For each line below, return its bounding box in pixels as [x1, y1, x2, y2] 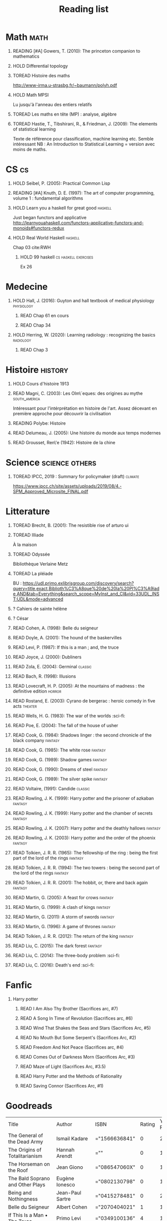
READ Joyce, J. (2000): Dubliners [12, 654, 82, 660]
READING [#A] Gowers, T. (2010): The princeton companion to [12, 48, 141, 54]
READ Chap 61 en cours [20, 312, 69, 318]
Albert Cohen [56, 1204, 88, 1211]
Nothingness [8, 1195, 38, 1202]
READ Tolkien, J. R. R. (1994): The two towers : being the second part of [12, 864, 160, 870]
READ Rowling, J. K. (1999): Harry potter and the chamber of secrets [12, 810, 153, 816]
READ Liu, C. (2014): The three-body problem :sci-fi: [12, 952, 120, 958]
